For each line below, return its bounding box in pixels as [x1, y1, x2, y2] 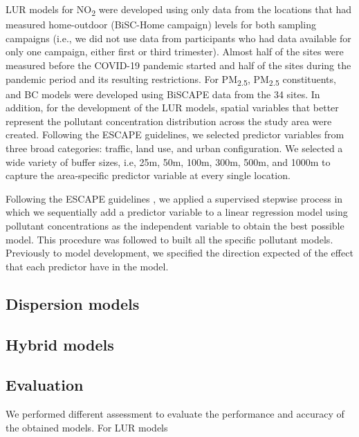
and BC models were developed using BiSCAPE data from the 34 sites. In [6, 86, 320, 101]
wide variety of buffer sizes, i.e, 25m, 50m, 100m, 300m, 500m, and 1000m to [6, 154, 331, 169]
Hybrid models [6, 333, 114, 355]
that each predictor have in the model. [6, 259, 169, 273]
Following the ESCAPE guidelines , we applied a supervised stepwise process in [6, 191, 343, 205]
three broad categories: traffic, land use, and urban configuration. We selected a [6, 141, 343, 155]
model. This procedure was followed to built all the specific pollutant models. [6, 232, 333, 246]
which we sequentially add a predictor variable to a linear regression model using [6, 205, 348, 219]
